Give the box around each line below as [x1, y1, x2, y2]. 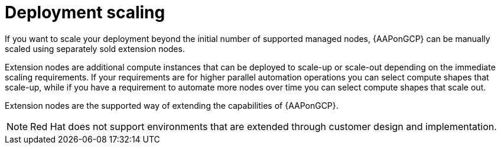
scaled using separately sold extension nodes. [5, 43, 185, 54]
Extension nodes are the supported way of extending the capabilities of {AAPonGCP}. [5, 100, 339, 111]
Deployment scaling [5, 2, 165, 22]
